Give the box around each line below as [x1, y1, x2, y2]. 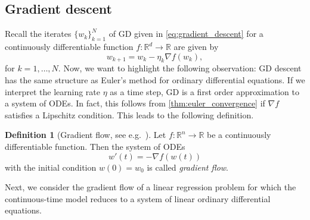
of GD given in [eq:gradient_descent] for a [108, 27, 263, 40]
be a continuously [207, 128, 271, 141]
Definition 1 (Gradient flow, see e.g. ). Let [5, 128, 166, 141]
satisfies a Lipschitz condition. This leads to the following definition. [5, 108, 254, 121]
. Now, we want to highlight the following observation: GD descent [58, 62, 302, 74]
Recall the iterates [5, 27, 72, 40]
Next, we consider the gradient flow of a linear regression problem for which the [5, 181, 296, 193]
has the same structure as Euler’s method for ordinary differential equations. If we [5, 73, 305, 86]
